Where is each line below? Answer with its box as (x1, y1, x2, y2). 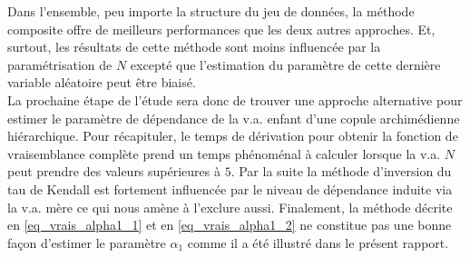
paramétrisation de (7, 55, 113, 74)
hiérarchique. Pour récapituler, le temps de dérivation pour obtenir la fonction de (7, 126, 458, 145)
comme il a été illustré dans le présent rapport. (187, 233, 449, 252)
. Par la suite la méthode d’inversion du (230, 162, 452, 181)
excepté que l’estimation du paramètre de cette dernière (130, 55, 441, 74)
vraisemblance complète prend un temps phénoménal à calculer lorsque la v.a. (7, 144, 441, 163)
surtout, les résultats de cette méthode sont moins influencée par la (7, 37, 381, 56)
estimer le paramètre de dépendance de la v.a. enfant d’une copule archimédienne (7, 108, 460, 127)
